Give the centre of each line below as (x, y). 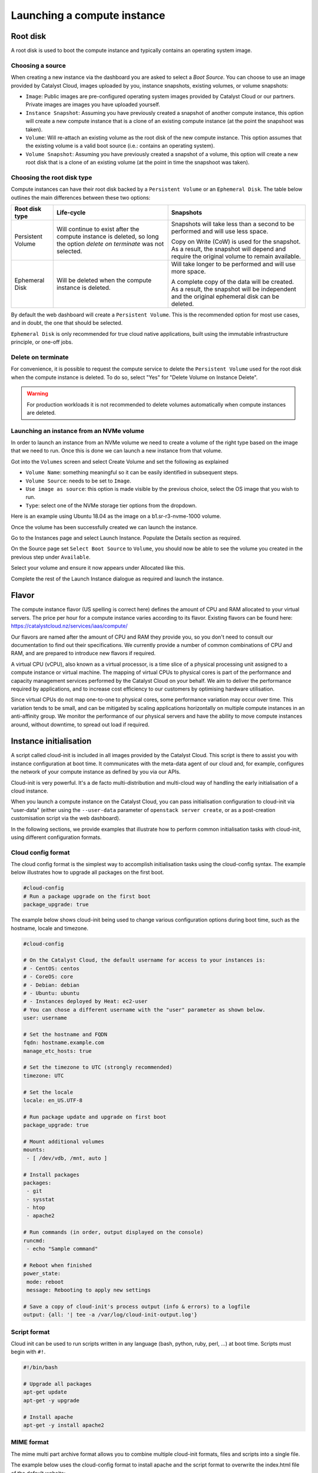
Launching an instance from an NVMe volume (77, 431)
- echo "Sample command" (62, 1249)
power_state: (42, 1274)
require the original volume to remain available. (236, 256)
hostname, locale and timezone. (49, 928)
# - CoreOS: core (48, 977)
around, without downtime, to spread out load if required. (80, 724)
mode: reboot (45, 1282)
